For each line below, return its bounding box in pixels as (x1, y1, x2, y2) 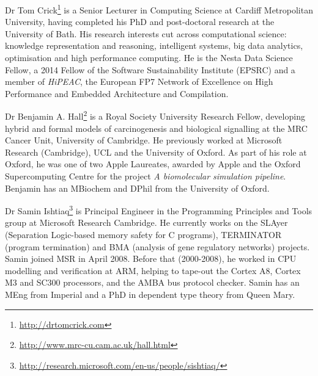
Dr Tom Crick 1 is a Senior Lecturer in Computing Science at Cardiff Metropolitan (5, 2, 313, 16)
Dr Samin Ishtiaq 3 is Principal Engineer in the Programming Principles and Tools (5, 203, 312, 217)
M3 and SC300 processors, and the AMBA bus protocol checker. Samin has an (5, 276, 300, 289)
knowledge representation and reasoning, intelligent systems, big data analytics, (5, 39, 303, 52)
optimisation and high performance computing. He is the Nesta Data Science (5, 51, 293, 64)
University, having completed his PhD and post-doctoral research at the (5, 15, 275, 28)
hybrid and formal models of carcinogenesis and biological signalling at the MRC (5, 121, 308, 134)
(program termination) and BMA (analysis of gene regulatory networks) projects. (5, 240, 310, 253)
